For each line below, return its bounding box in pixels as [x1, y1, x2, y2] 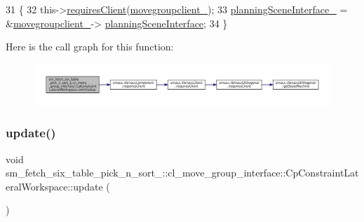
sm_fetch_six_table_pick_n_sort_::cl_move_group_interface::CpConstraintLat [6, 165, 359, 180]
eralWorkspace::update [6, 179, 103, 193]
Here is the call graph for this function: [6, 39, 174, 54]
